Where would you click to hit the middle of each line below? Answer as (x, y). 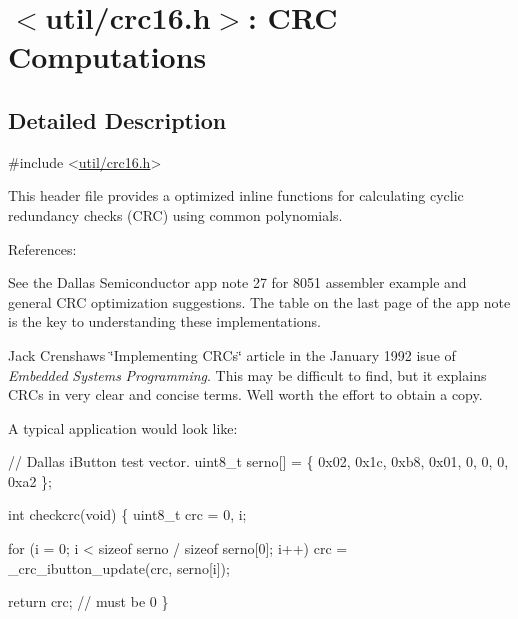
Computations (107, 56)
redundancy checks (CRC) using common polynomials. (175, 214)
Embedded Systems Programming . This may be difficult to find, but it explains (247, 374)
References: (42, 248)
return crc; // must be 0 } (88, 601)
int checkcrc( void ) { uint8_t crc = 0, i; (127, 514)
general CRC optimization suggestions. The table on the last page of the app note (259, 301)
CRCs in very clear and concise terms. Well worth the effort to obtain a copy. (245, 394)
